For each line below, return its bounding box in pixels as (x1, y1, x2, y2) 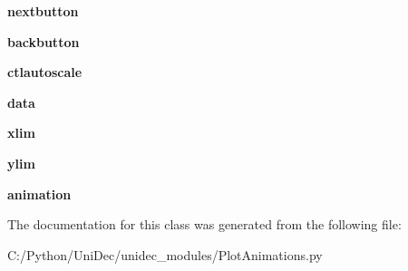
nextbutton (7, 2, 79, 20)
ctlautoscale (7, 63, 83, 82)
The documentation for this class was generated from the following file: (7, 215, 402, 234)
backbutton (7, 32, 80, 51)
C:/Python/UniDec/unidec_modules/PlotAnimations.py (7, 245, 323, 264)
